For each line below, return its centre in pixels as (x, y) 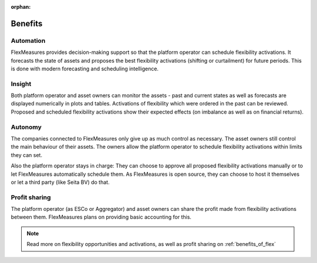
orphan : (21, 7)
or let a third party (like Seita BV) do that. (60, 182)
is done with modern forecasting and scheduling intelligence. (85, 69)
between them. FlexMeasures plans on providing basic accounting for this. (101, 217)
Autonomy (26, 127)
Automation (28, 40)
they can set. (26, 155)
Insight (21, 84)
